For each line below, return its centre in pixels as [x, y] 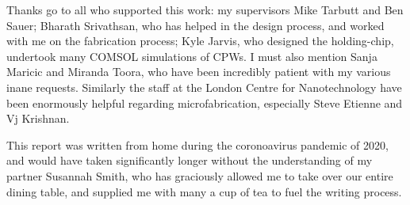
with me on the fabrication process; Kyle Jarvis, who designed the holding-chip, [200, 41]
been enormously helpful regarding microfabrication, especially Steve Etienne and [205, 102]
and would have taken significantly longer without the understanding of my [190, 160]
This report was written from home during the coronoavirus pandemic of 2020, [197, 144]
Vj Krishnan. [38, 118]
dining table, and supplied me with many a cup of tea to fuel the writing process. [204, 191]
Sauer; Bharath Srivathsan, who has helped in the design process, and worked [195, 25]
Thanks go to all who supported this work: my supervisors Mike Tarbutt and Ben [205, 9]
